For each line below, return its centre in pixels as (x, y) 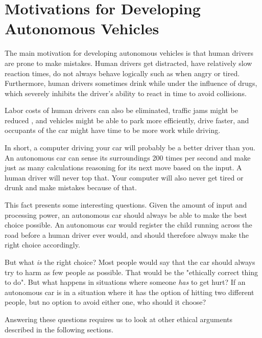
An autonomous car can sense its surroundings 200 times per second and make (128, 157)
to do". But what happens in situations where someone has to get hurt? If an (125, 282)
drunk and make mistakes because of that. (71, 187)
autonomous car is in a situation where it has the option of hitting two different (129, 292)
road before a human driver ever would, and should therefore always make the (127, 234)
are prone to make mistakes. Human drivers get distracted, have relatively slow (128, 63)
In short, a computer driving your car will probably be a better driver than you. (130, 148)
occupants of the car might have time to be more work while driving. (113, 130)
